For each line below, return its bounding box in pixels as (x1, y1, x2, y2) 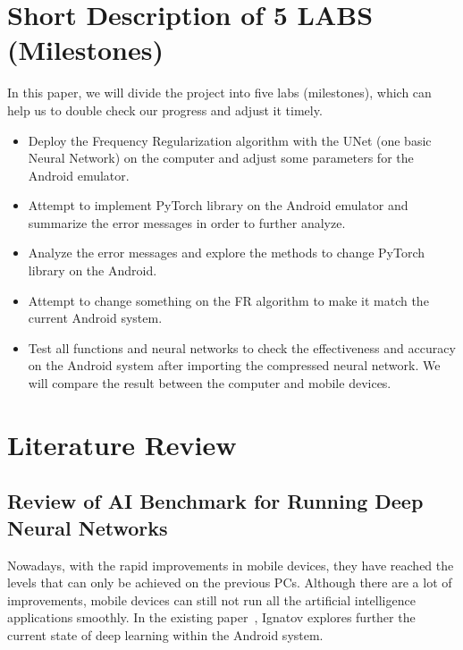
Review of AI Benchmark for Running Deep (7, 487, 424, 515)
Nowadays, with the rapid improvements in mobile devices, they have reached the (7, 555, 454, 574)
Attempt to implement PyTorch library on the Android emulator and (28, 196, 408, 215)
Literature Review (7, 426, 237, 462)
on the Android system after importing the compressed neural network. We (28, 356, 441, 375)
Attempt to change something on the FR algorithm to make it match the (28, 291, 429, 309)
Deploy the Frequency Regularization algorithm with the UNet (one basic (28, 131, 432, 149)
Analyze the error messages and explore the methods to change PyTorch (28, 243, 425, 262)
